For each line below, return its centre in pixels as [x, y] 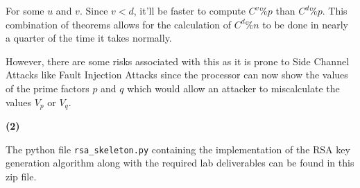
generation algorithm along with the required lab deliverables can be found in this [180, 163]
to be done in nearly [305, 24]
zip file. [21, 176]
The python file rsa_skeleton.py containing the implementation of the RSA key [178, 149]
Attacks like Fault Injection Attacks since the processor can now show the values [177, 75]
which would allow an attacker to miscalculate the [233, 88]
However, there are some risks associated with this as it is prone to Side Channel [178, 61]
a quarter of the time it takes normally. [89, 38]
